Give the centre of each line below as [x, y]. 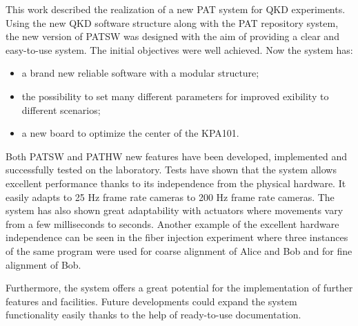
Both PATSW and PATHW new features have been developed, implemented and [176, 156]
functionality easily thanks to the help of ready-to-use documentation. [153, 315]
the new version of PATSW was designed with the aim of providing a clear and [172, 36]
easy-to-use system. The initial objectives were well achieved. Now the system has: [179, 49]
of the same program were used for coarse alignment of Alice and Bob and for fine [179, 250]
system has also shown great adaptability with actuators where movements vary [175, 210]
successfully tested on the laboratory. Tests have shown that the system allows [171, 170]
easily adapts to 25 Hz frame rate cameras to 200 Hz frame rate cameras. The [170, 196]
